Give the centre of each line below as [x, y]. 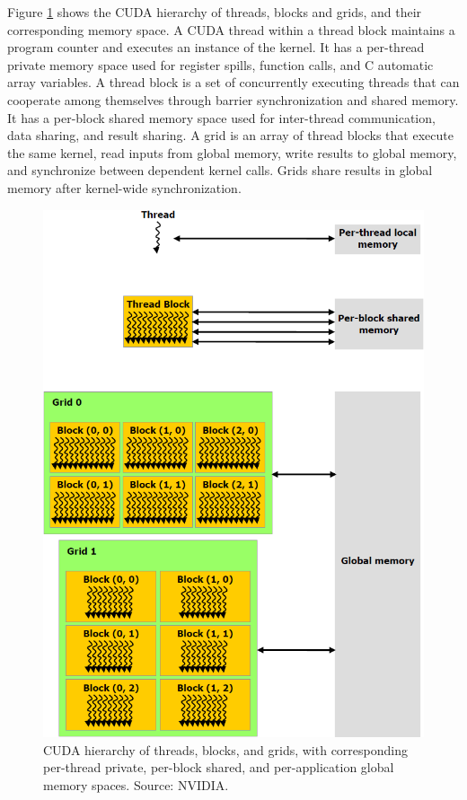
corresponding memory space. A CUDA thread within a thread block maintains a [231, 29]
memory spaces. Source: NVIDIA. [136, 784]
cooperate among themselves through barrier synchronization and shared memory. [233, 99]
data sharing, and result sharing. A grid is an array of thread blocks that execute [230, 135]
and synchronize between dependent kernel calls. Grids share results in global [220, 170]
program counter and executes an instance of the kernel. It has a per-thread [216, 47]
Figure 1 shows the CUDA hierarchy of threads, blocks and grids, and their [215, 12]
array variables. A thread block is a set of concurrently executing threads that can [233, 82]
